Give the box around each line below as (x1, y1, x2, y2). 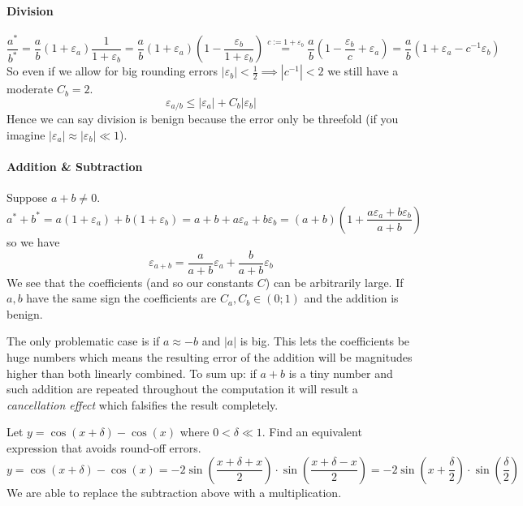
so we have (6, 233, 60, 250)
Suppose (6, 189, 48, 206)
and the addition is (304, 289, 399, 307)
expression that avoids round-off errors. (6, 439, 201, 456)
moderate (6, 80, 54, 97)
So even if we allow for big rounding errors (6, 62, 218, 79)
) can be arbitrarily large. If (265, 273, 404, 290)
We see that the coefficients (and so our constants (6, 273, 254, 290)
